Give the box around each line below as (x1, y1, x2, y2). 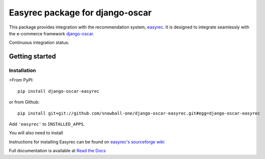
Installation (9, 67, 36, 74)
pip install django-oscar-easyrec (17, 88, 99, 94)
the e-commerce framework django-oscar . (9, 30, 94, 36)
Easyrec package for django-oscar (9, 7, 152, 18)
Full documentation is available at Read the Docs (9, 148, 106, 154)
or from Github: (9, 99, 40, 105)
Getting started (9, 52, 56, 60)
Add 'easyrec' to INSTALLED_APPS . (9, 121, 85, 127)
